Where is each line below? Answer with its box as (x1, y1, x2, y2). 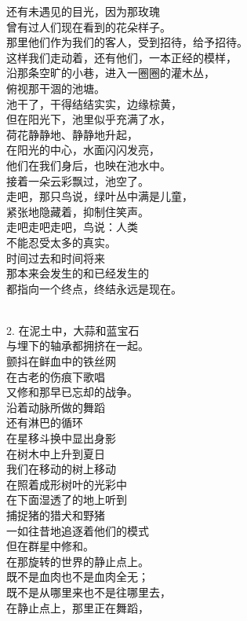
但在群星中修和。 (6, 538, 94, 554)
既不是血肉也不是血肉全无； (6, 568, 149, 585)
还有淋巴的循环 (6, 414, 83, 431)
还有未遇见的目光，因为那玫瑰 (6, 3, 160, 19)
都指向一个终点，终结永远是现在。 (6, 280, 182, 296)
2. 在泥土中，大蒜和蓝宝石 (6, 322, 140, 338)
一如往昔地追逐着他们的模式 (6, 522, 149, 538)
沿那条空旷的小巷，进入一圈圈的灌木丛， (6, 64, 215, 81)
